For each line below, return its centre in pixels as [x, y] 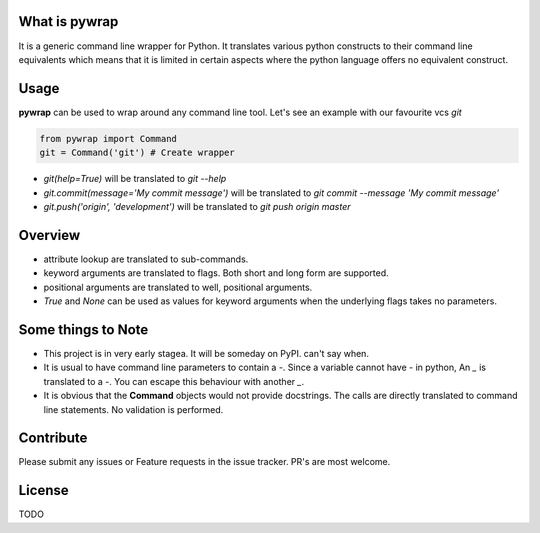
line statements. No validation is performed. [133, 409]
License [43, 490]
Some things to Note [83, 329]
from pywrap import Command [108, 138]
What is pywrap [68, 21]
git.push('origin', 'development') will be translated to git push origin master [197, 206]
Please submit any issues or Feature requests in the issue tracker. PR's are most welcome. [204, 462]
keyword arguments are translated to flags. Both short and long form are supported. [216, 273]
